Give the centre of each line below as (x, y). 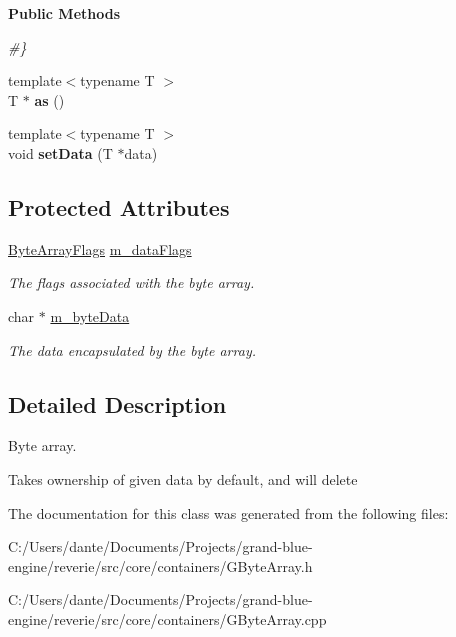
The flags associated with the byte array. (131, 282)
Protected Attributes (119, 206)
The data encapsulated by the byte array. (132, 349)
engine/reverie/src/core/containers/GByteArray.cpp (167, 618)
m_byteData (90, 315)
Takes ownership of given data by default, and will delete (183, 478)
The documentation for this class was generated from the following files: (228, 512)
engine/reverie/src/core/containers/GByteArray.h (160, 565)
